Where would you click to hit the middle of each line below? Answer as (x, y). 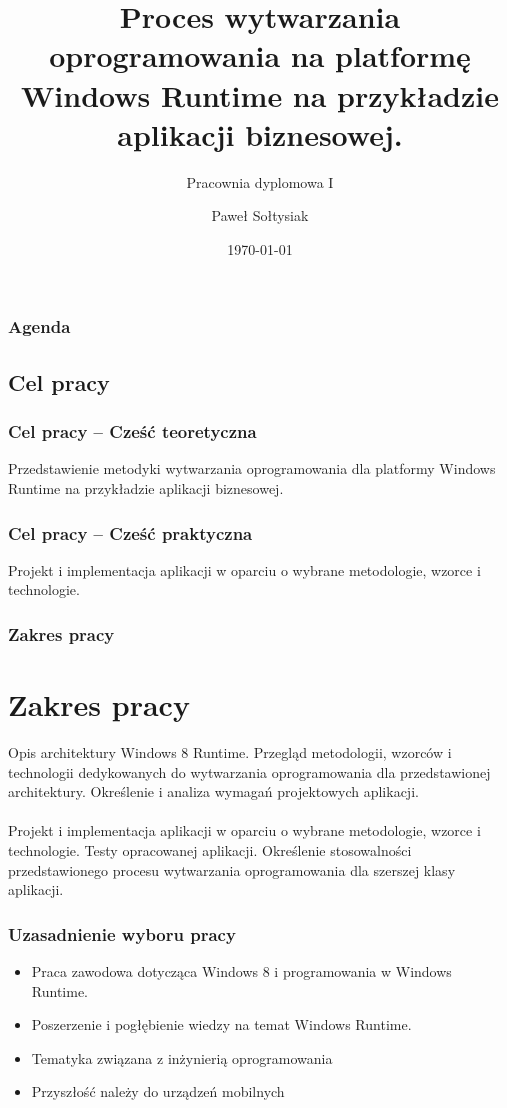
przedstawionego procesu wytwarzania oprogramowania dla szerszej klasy (232, 869)
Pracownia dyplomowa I (260, 181)
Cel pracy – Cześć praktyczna (130, 532)
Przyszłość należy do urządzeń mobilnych (158, 1091)
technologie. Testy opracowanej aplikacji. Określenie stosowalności (210, 849)
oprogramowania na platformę (260, 55)
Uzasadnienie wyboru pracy (122, 933)
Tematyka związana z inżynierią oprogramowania (182, 1057)
